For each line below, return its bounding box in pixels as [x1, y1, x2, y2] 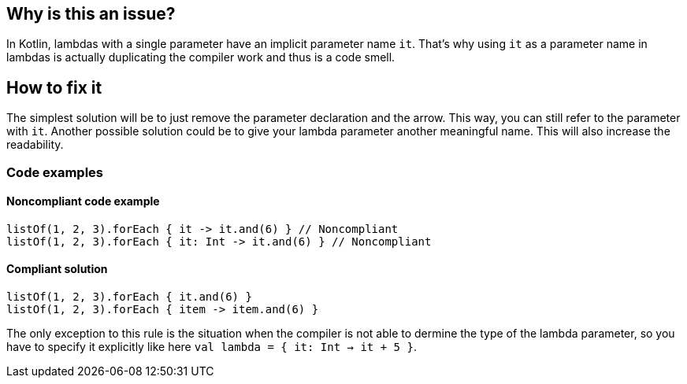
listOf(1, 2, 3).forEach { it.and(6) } [6, 290, 252, 304]
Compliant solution [6, 262, 108, 276]
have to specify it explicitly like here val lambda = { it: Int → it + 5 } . [6, 340, 417, 354]
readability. [6, 138, 64, 152]
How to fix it [6, 77, 102, 98]
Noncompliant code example [6, 194, 160, 209]
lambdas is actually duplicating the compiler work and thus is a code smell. [6, 50, 395, 65]
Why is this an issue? [6, 4, 176, 24]
